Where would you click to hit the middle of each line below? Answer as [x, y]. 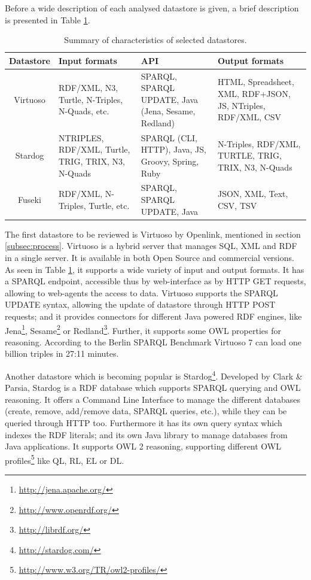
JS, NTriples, [241, 105]
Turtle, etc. [109, 205]
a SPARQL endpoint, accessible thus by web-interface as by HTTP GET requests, [155, 281]
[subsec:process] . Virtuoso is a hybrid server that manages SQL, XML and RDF [151, 246]
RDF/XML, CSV [249, 117]
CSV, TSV [237, 205]
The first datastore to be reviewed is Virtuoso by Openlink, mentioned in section [153, 234]
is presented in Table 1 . [48, 19]
